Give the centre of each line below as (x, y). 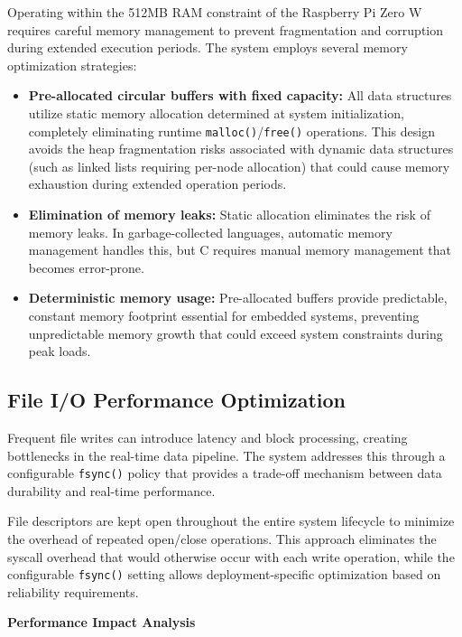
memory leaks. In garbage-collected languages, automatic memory (210, 232)
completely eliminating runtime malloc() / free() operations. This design (231, 131)
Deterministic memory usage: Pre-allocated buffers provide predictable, (238, 298)
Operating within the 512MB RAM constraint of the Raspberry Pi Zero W (215, 12)
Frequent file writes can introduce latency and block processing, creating (208, 437)
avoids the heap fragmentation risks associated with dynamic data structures (241, 149)
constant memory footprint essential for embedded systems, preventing (224, 315)
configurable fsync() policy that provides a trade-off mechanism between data (225, 473)
